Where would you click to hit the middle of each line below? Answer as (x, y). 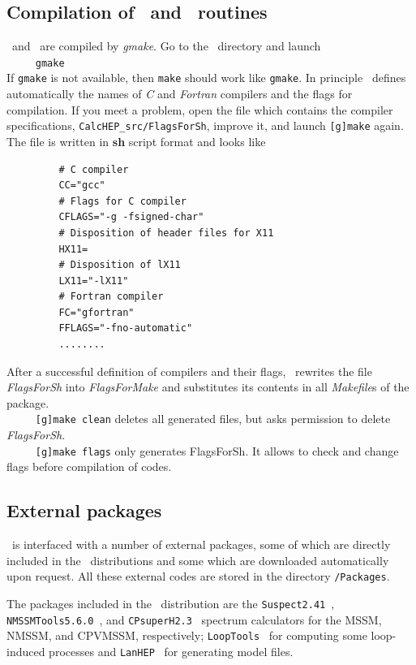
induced (26, 651)
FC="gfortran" (96, 312)
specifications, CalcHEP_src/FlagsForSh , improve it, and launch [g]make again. (205, 125)
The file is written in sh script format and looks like (136, 141)
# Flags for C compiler (122, 201)
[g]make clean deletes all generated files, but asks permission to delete (213, 419)
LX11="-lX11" (94, 281)
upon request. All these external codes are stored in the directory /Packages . (198, 576)
